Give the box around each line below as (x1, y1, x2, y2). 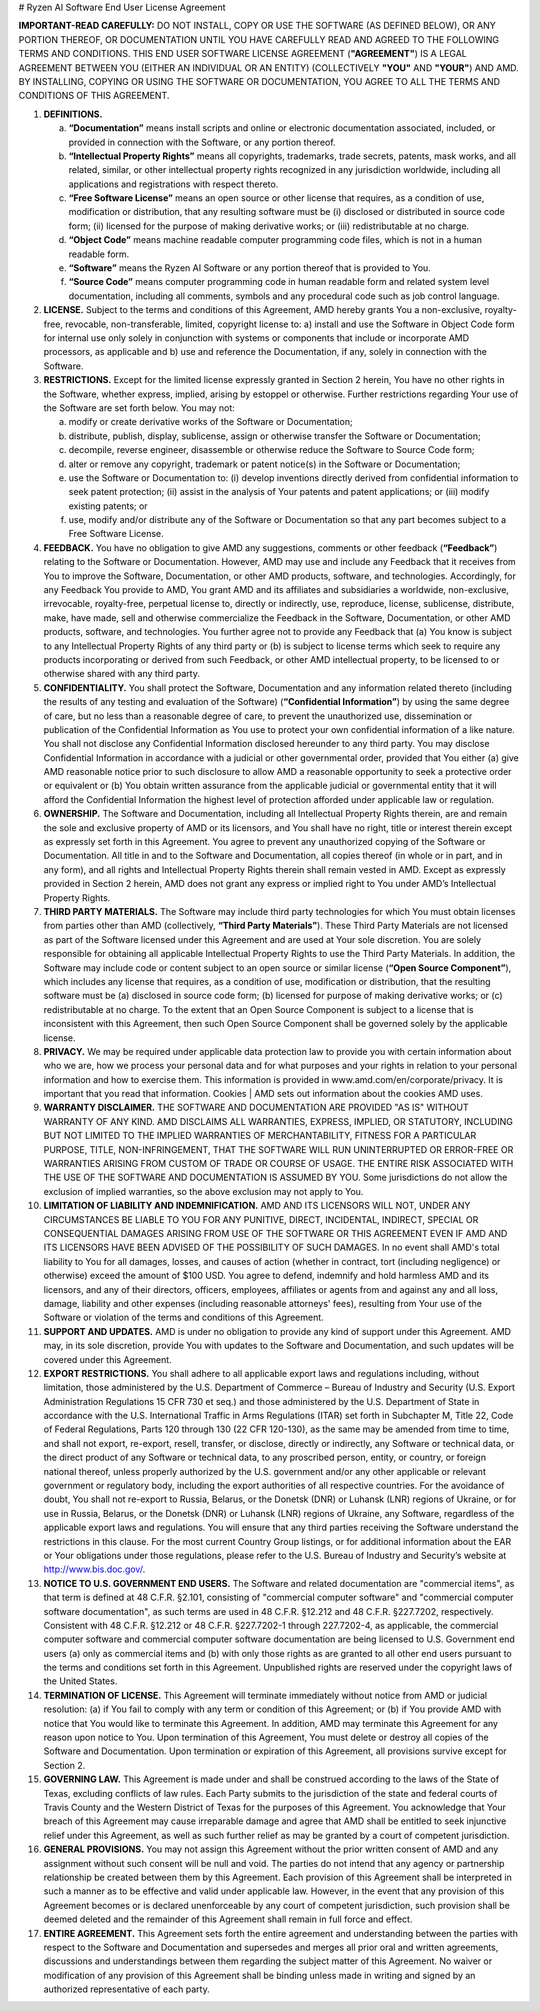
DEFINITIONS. (43, 108, 103, 120)
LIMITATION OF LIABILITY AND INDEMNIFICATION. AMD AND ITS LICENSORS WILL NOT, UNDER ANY (43, 1200, 471, 1212)
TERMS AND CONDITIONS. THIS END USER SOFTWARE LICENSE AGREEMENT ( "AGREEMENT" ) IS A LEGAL (18, 48, 467, 60)
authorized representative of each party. (43, 1983, 210, 1995)
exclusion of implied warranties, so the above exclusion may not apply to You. (43, 1185, 364, 1197)
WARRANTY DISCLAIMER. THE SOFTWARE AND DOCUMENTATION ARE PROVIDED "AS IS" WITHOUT (43, 1101, 469, 1114)
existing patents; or (68, 500, 149, 512)
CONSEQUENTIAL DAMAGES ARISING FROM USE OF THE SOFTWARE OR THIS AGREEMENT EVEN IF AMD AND (43, 1227, 508, 1239)
